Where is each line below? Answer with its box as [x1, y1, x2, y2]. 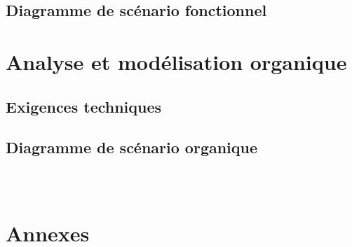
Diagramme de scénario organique [6, 136, 258, 158]
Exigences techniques [6, 95, 162, 117]
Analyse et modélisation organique [6, 47, 347, 76]
